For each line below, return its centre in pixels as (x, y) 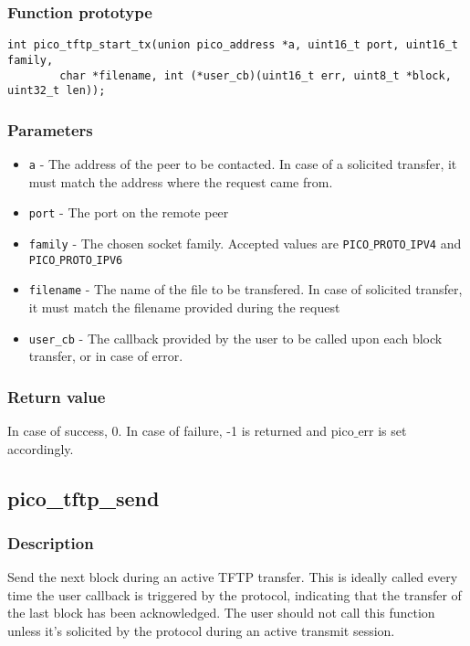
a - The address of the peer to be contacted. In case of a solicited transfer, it (243, 164)
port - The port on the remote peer (129, 212)
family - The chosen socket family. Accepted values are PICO (199, 243)
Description (51, 542)
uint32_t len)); (57, 91)
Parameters (50, 129)
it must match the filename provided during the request (184, 307)
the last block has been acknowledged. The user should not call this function (221, 613)
